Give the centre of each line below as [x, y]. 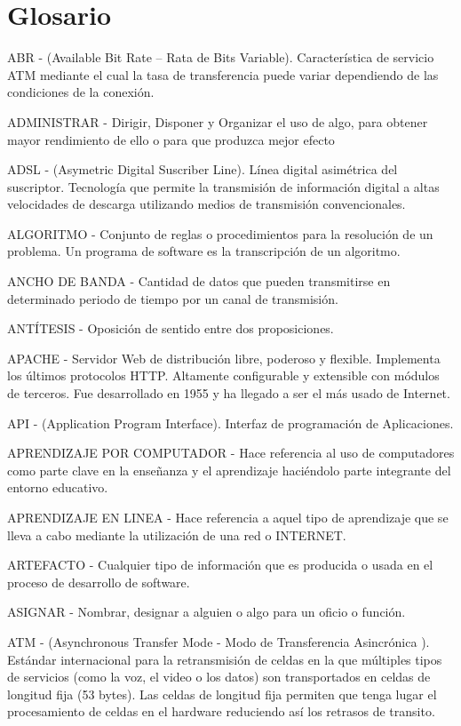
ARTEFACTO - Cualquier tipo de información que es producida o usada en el [220, 565]
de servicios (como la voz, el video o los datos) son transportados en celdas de [219, 677]
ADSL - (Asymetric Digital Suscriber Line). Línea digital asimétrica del [203, 169]
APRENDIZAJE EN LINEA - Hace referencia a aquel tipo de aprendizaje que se [228, 517]
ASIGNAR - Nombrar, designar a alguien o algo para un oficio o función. [207, 612]
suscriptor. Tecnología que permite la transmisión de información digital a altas [223, 186]
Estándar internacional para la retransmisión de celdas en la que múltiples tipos [225, 659]
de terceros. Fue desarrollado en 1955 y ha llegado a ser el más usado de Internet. [229, 393]
